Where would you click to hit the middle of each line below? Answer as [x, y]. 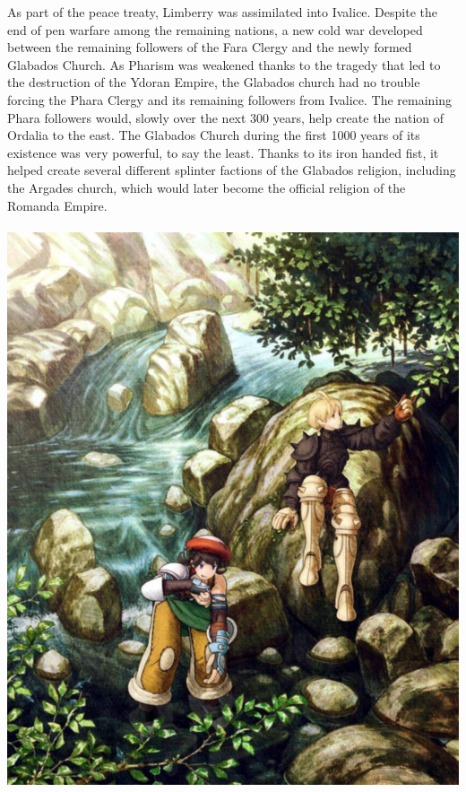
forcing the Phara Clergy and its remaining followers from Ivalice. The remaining [230, 99]
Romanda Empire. [57, 205]
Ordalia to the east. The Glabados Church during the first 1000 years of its [214, 135]
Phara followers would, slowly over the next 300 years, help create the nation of [226, 117]
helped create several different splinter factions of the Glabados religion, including [232, 170]
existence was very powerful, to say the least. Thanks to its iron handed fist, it [223, 152]
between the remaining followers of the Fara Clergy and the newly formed [210, 47]
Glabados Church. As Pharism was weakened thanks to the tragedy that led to [224, 64]
